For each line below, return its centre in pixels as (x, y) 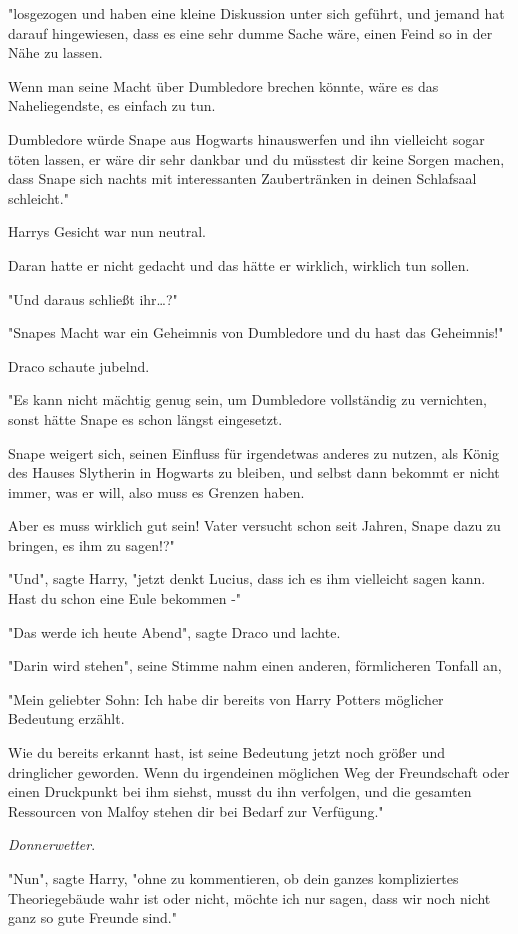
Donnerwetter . (52, 844)
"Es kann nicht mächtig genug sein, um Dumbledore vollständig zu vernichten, (247, 399)
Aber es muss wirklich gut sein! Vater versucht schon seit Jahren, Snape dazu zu (254, 525)
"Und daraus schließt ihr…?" (93, 298)
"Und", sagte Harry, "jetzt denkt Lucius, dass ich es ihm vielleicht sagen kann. (247, 578)
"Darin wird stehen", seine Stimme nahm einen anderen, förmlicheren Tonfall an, (255, 665)
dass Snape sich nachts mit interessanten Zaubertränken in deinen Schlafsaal (242, 178)
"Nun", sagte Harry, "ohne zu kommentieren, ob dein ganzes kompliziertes (233, 878)
